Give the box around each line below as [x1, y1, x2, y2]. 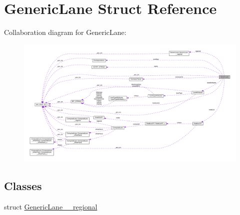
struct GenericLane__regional [4, 201, 97, 212]
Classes [4, 178, 42, 193]
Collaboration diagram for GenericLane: [4, 27, 126, 37]
